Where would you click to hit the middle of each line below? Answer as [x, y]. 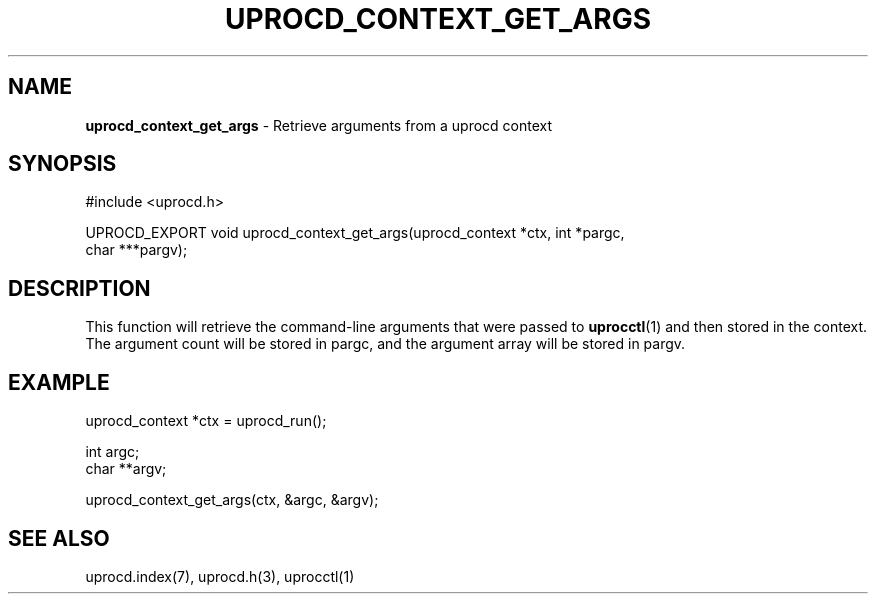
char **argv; [126, 469]
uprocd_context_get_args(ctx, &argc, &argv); [232, 500]
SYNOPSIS [62, 164]
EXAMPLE [59, 382]
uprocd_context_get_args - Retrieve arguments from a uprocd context [319, 125]
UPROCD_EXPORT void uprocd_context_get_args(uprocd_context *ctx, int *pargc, [355, 233]
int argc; [112, 452]
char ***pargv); [136, 250]
